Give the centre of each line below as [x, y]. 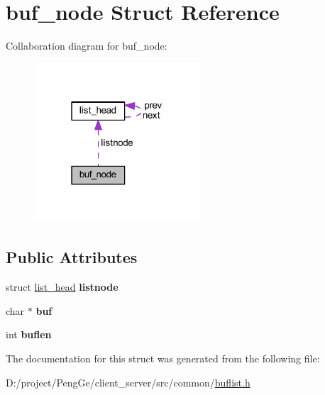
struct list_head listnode [62, 287]
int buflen [29, 334]
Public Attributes [72, 257]
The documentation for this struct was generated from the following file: [163, 358]
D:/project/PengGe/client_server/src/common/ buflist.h [128, 382]
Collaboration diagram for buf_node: [87, 46]
